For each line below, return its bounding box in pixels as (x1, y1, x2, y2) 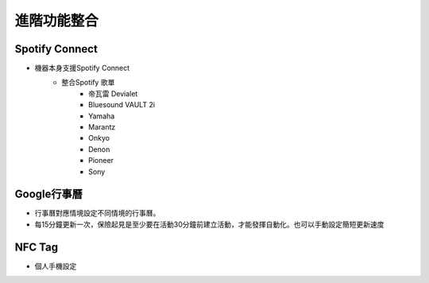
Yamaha (88, 111, 115, 121)
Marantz (88, 122, 116, 132)
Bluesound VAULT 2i (88, 100, 155, 110)
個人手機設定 (34, 261, 77, 270)
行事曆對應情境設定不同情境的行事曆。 (34, 208, 160, 218)
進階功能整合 (14, 12, 99, 29)
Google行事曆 (14, 188, 83, 201)
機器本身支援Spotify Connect (34, 64, 130, 73)
